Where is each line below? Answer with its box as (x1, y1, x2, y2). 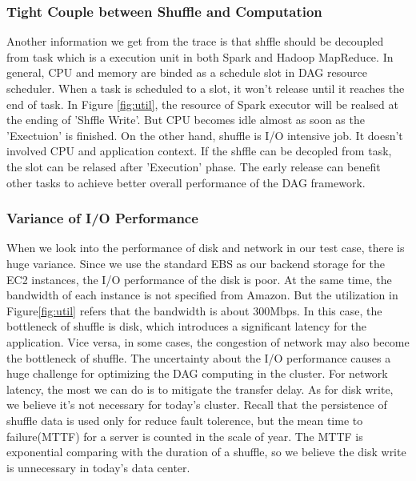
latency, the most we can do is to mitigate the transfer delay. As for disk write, (6, 380, 394, 397)
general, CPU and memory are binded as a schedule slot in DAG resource (6, 64, 367, 81)
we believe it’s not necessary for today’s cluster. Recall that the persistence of (6, 396, 387, 413)
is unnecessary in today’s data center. (6, 459, 190, 475)
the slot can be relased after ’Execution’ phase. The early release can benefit (6, 158, 381, 174)
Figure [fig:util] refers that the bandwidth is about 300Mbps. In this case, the (6, 302, 382, 319)
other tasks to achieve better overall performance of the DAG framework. (6, 174, 366, 190)
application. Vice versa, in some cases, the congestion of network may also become (6, 333, 410, 350)
